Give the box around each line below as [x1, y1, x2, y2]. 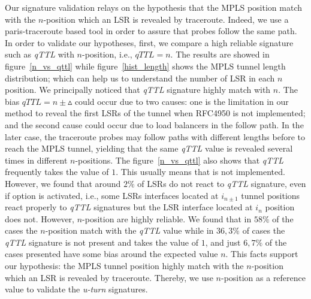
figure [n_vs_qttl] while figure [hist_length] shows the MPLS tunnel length [5, 59, 286, 72]
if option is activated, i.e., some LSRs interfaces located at [5, 189, 219, 201]
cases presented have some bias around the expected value [5, 247, 218, 260]
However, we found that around [5, 177, 121, 189]
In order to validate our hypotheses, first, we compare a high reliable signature [5, 36, 294, 49]
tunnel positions [241, 189, 300, 201]
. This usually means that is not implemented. [116, 165, 285, 178]
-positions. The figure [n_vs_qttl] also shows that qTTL [75, 153, 284, 166]
